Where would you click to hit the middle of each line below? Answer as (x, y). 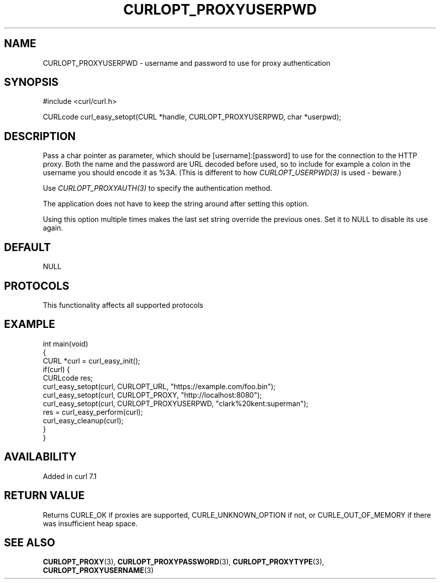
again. (53, 228)
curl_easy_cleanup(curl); (83, 420)
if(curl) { (57, 369)
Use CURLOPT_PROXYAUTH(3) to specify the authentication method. (157, 188)
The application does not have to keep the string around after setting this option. (176, 204)
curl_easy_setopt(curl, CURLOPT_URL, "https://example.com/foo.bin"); (159, 386)
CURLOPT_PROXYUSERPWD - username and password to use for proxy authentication (187, 63)
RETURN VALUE (44, 496)
